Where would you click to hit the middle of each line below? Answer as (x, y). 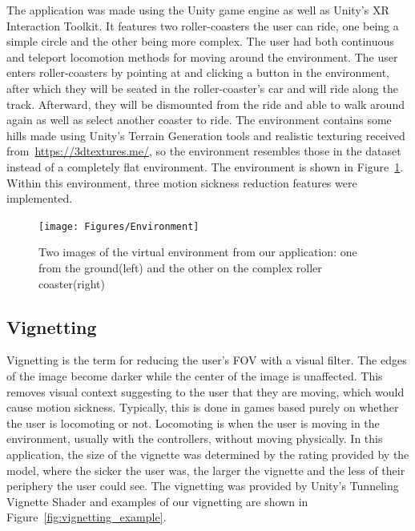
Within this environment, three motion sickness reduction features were (182, 182)
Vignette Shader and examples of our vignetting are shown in (157, 501)
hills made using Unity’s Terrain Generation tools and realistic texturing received (206, 135)
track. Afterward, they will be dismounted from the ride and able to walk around (205, 104)
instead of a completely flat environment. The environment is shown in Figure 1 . (205, 166)
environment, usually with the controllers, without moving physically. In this (195, 438)
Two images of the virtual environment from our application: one (198, 252)
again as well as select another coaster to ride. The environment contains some (199, 120)
